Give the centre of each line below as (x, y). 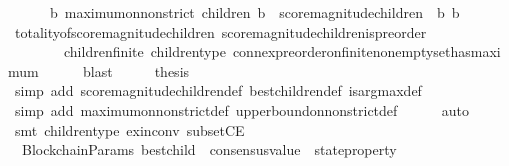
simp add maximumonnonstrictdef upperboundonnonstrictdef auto (241, 109)
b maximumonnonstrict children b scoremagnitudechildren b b (254, 12)
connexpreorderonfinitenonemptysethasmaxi (366, 51)
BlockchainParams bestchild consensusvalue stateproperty (209, 149)
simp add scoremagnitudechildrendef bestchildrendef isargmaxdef (218, 90)
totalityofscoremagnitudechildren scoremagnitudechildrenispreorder (220, 31)
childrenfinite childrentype (144, 51)
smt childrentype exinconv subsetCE (129, 129)
